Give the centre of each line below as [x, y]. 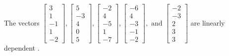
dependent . [22, 48]
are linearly [208, 22]
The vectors [22, 22]
